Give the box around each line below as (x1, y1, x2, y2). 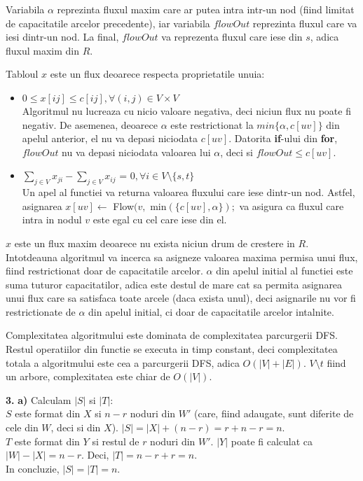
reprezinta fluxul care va (252, 15, 357, 30)
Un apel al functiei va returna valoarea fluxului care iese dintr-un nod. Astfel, (22, 185, 355, 200)
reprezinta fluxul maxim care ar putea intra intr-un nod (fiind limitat (57, 2, 355, 16)
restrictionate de (6, 304, 76, 319)
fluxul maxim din (6, 43, 80, 57)
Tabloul (6, 67, 39, 81)
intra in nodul (22, 212, 82, 227)
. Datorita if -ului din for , (228, 131, 338, 146)
